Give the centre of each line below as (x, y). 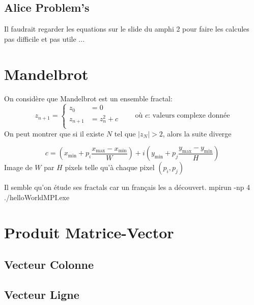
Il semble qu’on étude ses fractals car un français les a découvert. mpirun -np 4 (127, 187)
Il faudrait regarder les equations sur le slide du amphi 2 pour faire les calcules (127, 29)
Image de (18, 167)
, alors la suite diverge (197, 133)
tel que (125, 133)
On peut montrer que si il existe (54, 133)
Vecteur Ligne (42, 295)
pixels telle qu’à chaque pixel (110, 167)
